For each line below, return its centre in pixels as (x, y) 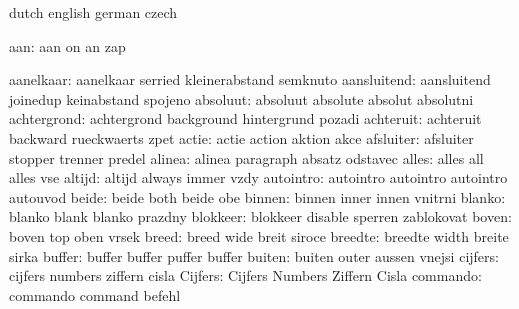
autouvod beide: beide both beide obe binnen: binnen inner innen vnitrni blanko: (257, 196)
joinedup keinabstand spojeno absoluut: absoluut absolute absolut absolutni (241, 98)
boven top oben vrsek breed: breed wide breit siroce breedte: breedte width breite (259, 235)
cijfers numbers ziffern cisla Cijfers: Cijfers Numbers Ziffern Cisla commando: (245, 275)
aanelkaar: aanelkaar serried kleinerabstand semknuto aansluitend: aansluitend (250, 79)
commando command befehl (95, 294)
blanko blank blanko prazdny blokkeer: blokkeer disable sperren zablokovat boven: (260, 216)
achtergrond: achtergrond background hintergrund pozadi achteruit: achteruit (245, 118)
